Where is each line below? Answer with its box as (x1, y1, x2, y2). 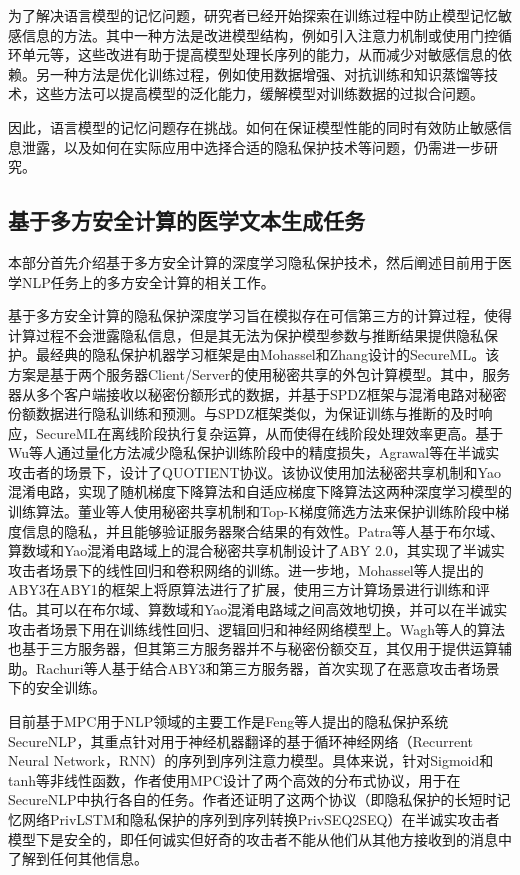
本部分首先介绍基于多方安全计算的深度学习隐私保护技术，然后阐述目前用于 (8, 251, 498, 272)
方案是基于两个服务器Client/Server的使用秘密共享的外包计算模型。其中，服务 (8, 363, 511, 384)
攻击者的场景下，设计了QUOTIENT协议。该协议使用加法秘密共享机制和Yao (8, 461, 501, 482)
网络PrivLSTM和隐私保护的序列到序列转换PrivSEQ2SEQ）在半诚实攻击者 (21, 808, 500, 829)
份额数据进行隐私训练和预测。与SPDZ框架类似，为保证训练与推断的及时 (8, 403, 479, 424)
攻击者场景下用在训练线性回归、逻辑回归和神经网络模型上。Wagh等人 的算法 (8, 618, 506, 639)
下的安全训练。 (8, 677, 106, 698)
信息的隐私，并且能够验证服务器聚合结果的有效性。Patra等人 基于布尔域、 (21, 520, 505, 541)
